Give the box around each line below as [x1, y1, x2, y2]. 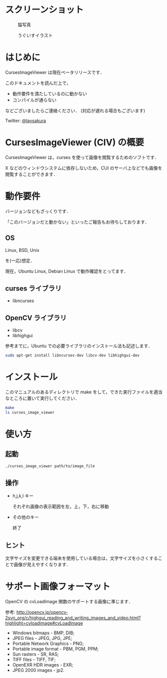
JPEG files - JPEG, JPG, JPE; [12, 635, 72, 641]
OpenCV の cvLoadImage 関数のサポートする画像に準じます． [5, 599, 133, 605]
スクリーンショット [5, 4, 84, 16]
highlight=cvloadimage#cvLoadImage [5, 620, 83, 626]
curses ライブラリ [5, 284, 61, 293]
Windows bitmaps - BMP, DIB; [12, 630, 75, 636]
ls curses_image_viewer [5, 410, 55, 415]
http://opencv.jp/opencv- [16, 609, 68, 615]
